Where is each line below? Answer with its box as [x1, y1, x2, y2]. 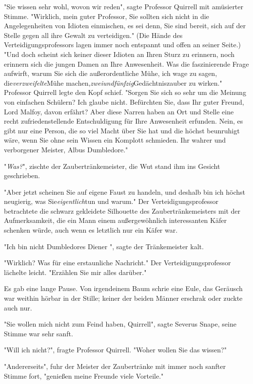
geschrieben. [4, 170, 40, 181]
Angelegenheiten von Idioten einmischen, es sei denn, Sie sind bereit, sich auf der [4, 20, 246, 31]
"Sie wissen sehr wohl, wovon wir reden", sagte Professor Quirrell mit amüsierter [4, 1, 244, 11]
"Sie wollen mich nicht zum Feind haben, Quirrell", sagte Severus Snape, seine [4, 319, 236, 329]
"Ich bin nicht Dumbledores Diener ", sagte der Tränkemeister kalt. [4, 241, 204, 251]
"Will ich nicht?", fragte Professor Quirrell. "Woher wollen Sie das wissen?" [4, 345, 227, 355]
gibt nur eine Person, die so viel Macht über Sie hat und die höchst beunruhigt [4, 125, 240, 135]
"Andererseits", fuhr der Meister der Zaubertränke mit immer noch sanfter [4, 361, 226, 371]
